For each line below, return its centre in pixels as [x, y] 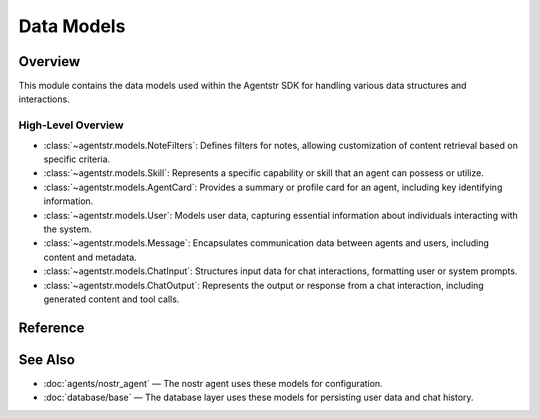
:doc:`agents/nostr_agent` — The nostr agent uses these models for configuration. [213, 383]
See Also [46, 359]
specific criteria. [77, 159]
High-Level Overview [71, 125]
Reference [51, 327]
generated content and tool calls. [111, 299]
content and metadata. [90, 257]
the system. [67, 229]
